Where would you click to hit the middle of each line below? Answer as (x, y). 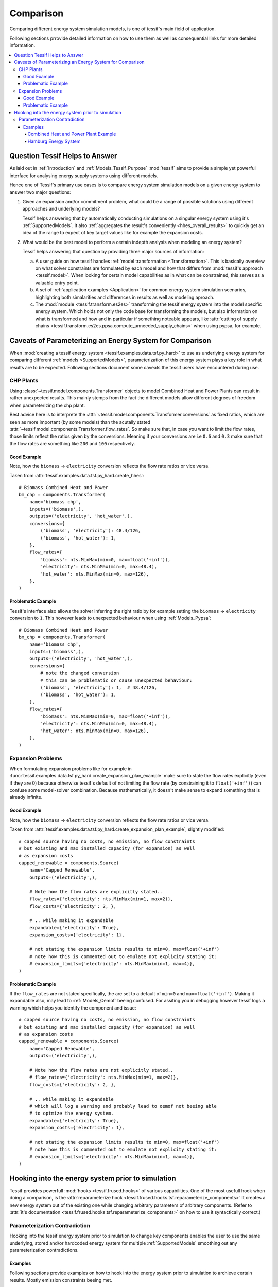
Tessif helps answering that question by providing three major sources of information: (113, 252)
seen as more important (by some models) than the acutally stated (80, 422)
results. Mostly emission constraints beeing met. (61, 1280)
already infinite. (26, 797)
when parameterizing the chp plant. (47, 405)
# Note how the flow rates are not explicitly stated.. (101, 1070)
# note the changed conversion (80, 673)
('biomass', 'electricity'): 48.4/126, (91, 531)
